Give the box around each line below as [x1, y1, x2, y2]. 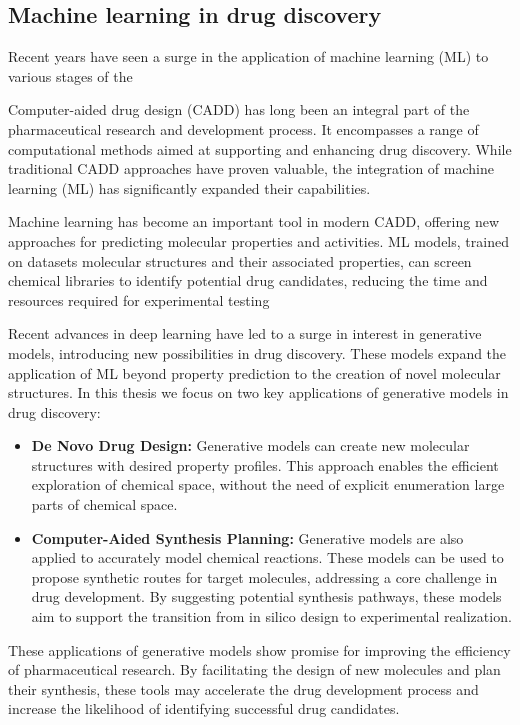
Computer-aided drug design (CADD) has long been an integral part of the [8, 99, 470, 120]
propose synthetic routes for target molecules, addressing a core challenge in [31, 566, 498, 587]
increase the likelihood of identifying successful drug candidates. [8, 698, 400, 719]
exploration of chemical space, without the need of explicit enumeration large [31, 474, 505, 495]
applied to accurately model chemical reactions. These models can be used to [31, 547, 504, 568]
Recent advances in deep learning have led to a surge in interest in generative [8, 323, 482, 344]
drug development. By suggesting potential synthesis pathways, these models [31, 586, 502, 607]
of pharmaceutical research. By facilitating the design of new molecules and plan [8, 659, 501, 680]
